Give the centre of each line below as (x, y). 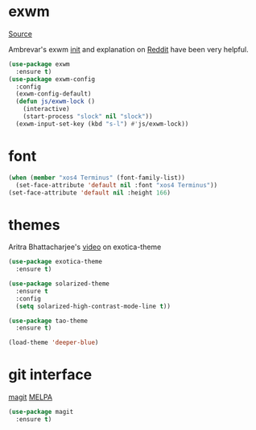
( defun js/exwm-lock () (55, 102)
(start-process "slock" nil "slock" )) (88, 117)
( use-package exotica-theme (56, 262)
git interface (50, 375)
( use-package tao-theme (48, 321)
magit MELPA (31, 397)
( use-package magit (41, 412)
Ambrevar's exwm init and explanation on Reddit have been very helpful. (128, 49)
